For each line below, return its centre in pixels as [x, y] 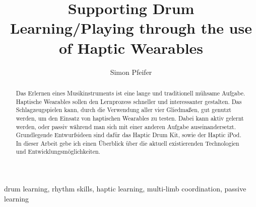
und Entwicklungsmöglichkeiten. [58, 151]
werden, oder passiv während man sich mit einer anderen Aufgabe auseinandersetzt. [126, 126]
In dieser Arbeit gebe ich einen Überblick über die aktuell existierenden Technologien [127, 143]
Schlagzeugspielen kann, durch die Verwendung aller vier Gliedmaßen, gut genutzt [123, 110]
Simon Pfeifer [131, 72]
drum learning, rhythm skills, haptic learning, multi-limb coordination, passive [125, 189]
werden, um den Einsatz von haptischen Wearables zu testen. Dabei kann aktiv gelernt [130, 118]
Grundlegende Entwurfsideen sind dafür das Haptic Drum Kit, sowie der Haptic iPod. [129, 135]
